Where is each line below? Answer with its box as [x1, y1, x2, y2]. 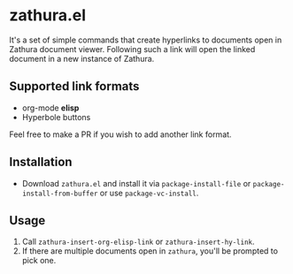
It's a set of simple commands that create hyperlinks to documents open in [9, 34, 282, 45]
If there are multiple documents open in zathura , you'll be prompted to [21, 246, 279, 256]
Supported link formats [9, 79, 140, 94]
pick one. [21, 255, 57, 266]
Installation [9, 155, 73, 170]
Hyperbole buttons [21, 111, 91, 122]
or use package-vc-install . [99, 187, 199, 198]
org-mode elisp [21, 103, 80, 113]
